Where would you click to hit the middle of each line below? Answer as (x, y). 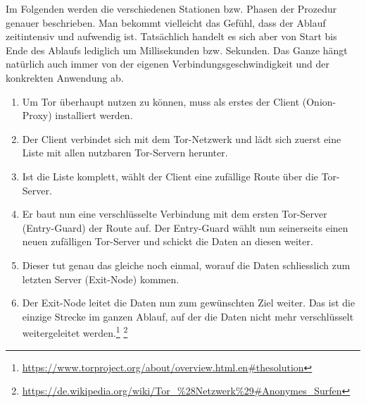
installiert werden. (94, 115)
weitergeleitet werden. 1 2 (75, 331)
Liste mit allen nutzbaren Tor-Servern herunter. (125, 153)
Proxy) (37, 115)
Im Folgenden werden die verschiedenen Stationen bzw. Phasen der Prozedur (171, 8)
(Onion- (319, 101)
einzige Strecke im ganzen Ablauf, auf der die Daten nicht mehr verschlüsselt (188, 316)
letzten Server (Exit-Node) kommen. (101, 279)
